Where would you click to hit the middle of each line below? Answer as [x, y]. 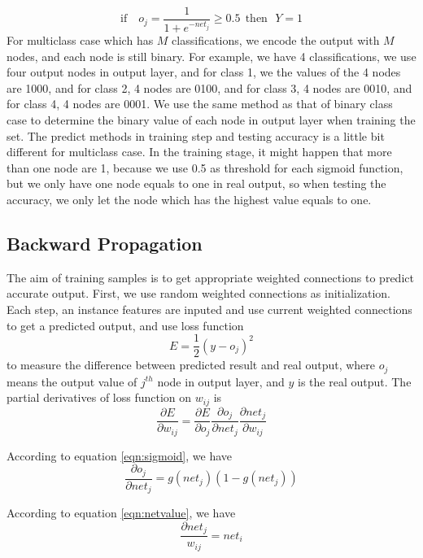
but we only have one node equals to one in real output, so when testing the [196, 183]
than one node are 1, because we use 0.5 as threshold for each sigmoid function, [205, 167]
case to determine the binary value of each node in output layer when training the [211, 120]
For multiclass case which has [80, 40]
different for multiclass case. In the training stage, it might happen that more [199, 152]
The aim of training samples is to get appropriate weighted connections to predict [210, 277]
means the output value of [72, 381]
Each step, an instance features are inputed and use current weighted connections [209, 309]
